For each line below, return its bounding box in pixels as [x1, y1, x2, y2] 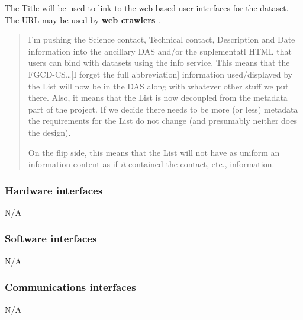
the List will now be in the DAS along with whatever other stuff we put [28, 79, 289, 92]
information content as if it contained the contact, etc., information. [28, 158, 275, 170]
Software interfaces [5, 231, 97, 246]
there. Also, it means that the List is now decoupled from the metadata [28, 91, 288, 104]
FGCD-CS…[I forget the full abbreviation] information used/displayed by [28, 68, 292, 80]
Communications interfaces [5, 280, 136, 295]
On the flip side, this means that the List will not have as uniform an [28, 146, 280, 158]
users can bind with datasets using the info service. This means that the [28, 56, 290, 69]
